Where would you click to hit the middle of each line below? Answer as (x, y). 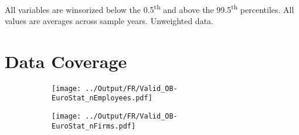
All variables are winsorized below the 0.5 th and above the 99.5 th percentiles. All (149, 8)
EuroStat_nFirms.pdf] (94, 126)
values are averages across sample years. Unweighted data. (109, 20)
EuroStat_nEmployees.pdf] (102, 98)
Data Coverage (66, 61)
